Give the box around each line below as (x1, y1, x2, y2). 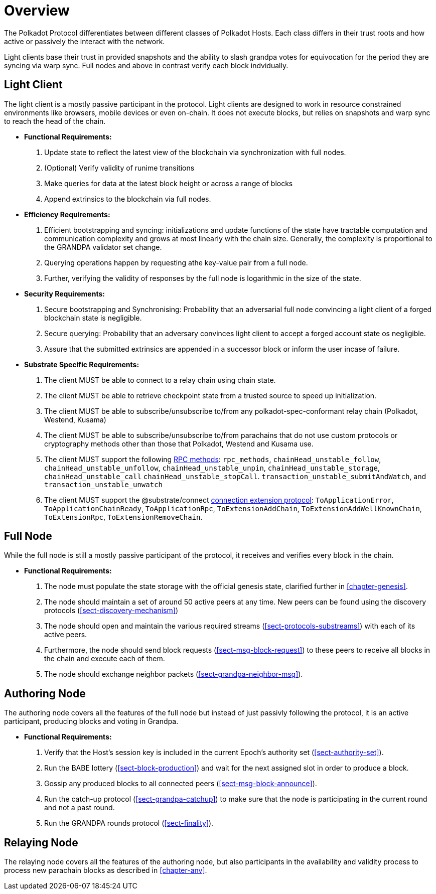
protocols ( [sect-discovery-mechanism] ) (44, 606, 179, 615)
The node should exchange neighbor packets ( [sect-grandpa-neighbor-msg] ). (44, 670, 303, 679)
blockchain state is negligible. (44, 313, 142, 322)
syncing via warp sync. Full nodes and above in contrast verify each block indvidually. (4, 61, 288, 70)
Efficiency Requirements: (24, 210, 110, 219)
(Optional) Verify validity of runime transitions (44, 163, 195, 172)
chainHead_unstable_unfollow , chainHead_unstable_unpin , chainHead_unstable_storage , (44, 463, 380, 472)
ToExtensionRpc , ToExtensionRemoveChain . (44, 512, 203, 521)
